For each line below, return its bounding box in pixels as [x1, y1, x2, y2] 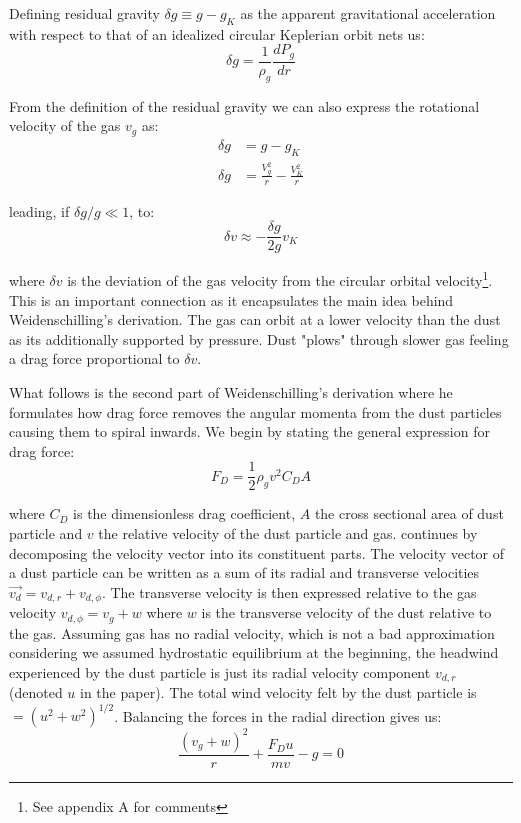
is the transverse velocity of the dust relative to [201, 602, 492, 623]
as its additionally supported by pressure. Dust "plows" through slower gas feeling [9, 328, 509, 349]
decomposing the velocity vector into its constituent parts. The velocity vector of [9, 542, 505, 563]
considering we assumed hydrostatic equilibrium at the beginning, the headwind [9, 642, 499, 663]
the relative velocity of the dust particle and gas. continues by [98, 523, 478, 543]
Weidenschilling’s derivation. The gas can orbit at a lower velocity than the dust [9, 309, 501, 330]
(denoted [9, 682, 63, 703]
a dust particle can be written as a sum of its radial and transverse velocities [9, 562, 480, 583]
